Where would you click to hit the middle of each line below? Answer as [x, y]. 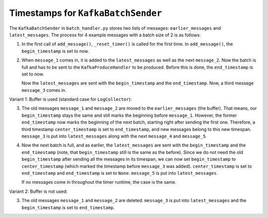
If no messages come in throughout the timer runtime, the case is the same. [99, 182]
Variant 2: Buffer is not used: [38, 191]
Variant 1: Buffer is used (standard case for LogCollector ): [70, 99]
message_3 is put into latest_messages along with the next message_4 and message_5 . [114, 136]
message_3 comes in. [44, 90]
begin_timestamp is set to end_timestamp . [68, 207]
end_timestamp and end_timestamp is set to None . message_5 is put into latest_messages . [120, 173]
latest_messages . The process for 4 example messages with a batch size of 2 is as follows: [105, 35]
